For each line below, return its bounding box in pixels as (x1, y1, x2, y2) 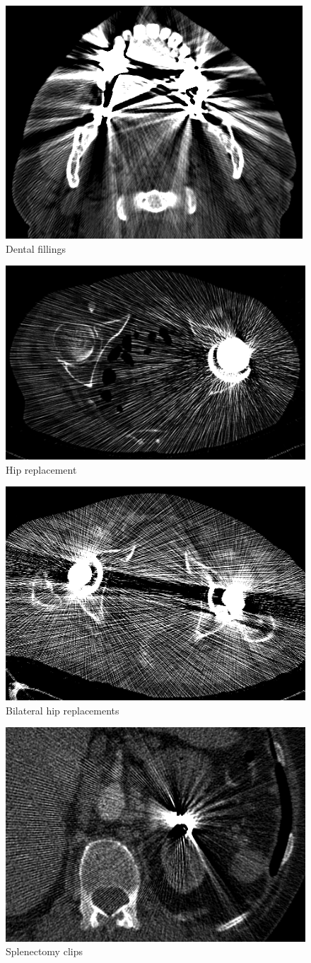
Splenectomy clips (6, 944, 83, 959)
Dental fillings (6, 241, 66, 256)
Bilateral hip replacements (6, 702, 119, 717)
